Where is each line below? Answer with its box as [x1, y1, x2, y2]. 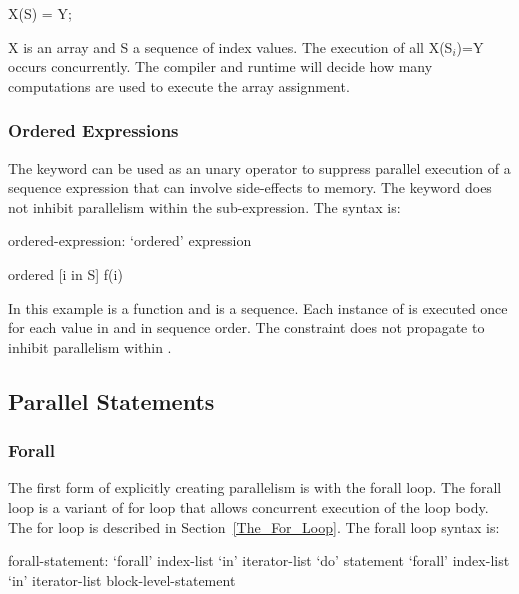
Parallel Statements [8, 385, 215, 416]
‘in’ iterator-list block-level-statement [8, 569, 236, 590]
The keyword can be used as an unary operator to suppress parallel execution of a [8, 157, 511, 178]
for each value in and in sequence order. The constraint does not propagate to [8, 317, 485, 338]
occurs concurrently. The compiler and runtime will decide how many [8, 56, 433, 77]
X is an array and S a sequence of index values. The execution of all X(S [8, 36, 453, 57]
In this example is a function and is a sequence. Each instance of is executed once [8, 297, 508, 318]
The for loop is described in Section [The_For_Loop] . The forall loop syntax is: [8, 516, 500, 537]
